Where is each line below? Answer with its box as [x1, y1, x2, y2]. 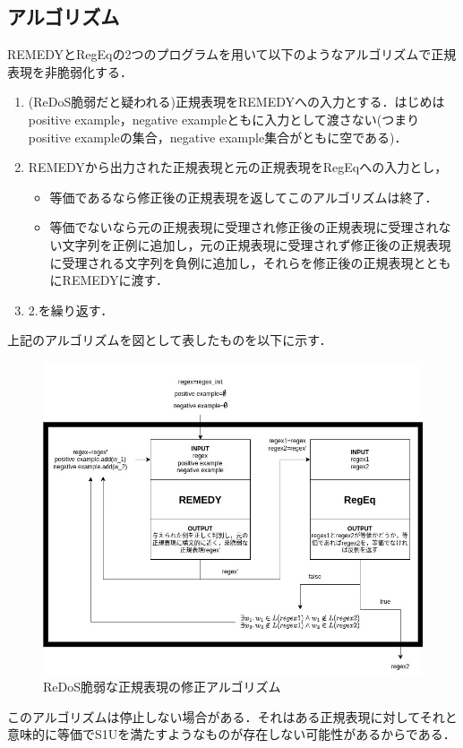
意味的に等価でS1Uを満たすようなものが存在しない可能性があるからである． [7, 725, 456, 744]
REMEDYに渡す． [62, 271, 169, 289]
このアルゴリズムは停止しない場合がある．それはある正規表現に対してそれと [7, 707, 458, 726]
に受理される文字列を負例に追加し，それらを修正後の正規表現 [49, 253, 414, 271]
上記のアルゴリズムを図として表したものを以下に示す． [7, 331, 332, 349]
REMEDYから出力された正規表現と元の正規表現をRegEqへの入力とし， [28, 158, 448, 176]
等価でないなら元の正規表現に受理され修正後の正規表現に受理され [49, 218, 439, 236]
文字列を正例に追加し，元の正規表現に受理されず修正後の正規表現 [62, 235, 451, 254]
